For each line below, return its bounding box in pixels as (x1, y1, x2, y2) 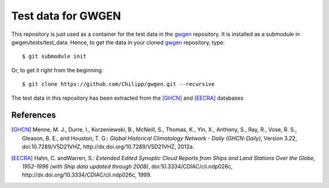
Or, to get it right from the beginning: (11, 66, 104, 74)
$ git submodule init (22, 53, 87, 60)
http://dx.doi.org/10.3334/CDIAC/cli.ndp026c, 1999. (22, 171, 152, 179)
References (11, 110, 56, 120)
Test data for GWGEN (11, 9, 121, 23)
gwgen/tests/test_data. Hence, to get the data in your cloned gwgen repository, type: (11, 38, 225, 46)
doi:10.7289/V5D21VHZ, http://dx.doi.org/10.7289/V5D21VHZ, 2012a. (22, 143, 194, 150)
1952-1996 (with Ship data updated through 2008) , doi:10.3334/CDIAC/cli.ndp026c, (22, 162, 233, 170)
